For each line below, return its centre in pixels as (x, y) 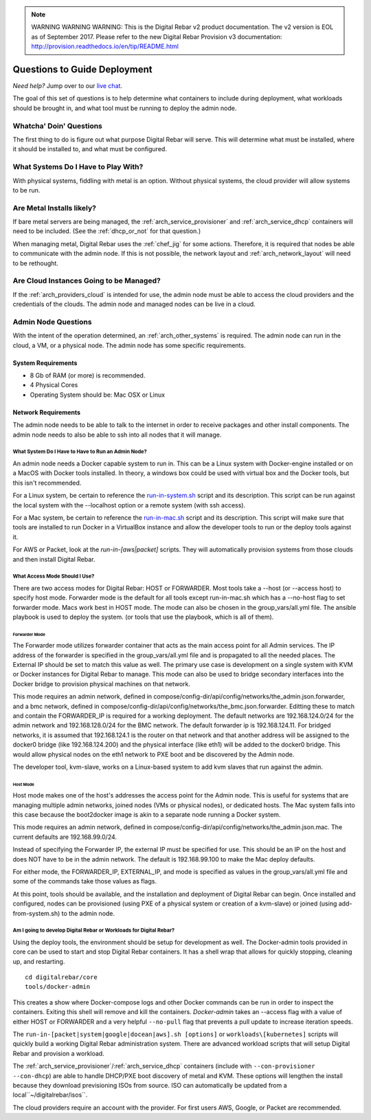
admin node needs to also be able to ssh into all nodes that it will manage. (117, 435)
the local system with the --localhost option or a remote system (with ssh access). (129, 505)
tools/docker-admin (58, 987)
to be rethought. (35, 263)
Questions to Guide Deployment (82, 69)
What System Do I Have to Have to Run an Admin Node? (80, 452)
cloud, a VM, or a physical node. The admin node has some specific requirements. (129, 345)
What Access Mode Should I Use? (54, 577)
